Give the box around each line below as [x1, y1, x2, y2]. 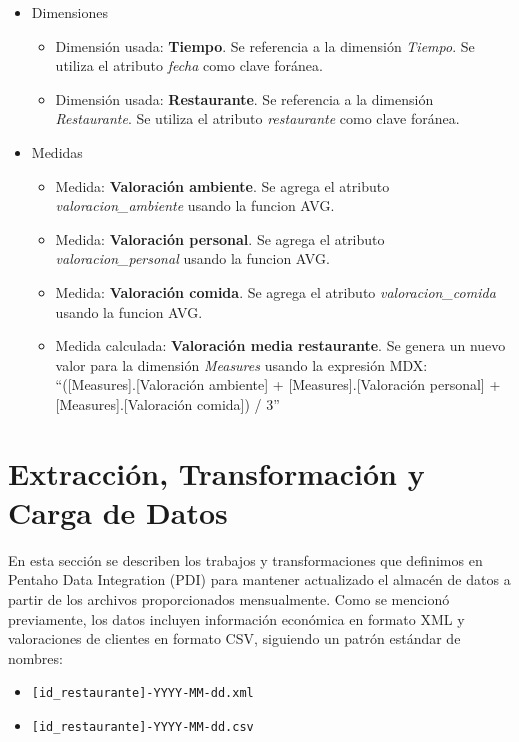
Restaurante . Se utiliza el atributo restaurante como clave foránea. [55, 108, 460, 129]
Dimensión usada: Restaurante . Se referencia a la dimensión [55, 88, 434, 109]
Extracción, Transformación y [8, 452, 425, 493]
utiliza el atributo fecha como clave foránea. [55, 55, 323, 76]
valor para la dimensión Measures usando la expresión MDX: [55, 354, 428, 375]
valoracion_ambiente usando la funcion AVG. [55, 195, 335, 216]
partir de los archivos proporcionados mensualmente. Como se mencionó [8, 589, 450, 609]
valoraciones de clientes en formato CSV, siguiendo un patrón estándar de [8, 628, 461, 649]
